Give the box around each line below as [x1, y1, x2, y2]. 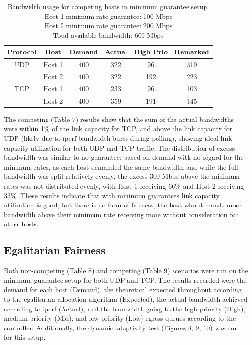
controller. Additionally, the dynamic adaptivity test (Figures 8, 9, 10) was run [4, 322, 238, 332]
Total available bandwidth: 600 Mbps [53, 30, 164, 40]
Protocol [7, 47, 37, 57]
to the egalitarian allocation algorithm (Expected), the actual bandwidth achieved [4, 293, 248, 304]
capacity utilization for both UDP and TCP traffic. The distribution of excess [4, 142, 235, 153]
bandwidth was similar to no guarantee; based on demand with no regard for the [4, 152, 244, 162]
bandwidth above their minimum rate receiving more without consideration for [4, 209, 238, 219]
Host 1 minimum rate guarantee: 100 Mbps [44, 11, 173, 21]
